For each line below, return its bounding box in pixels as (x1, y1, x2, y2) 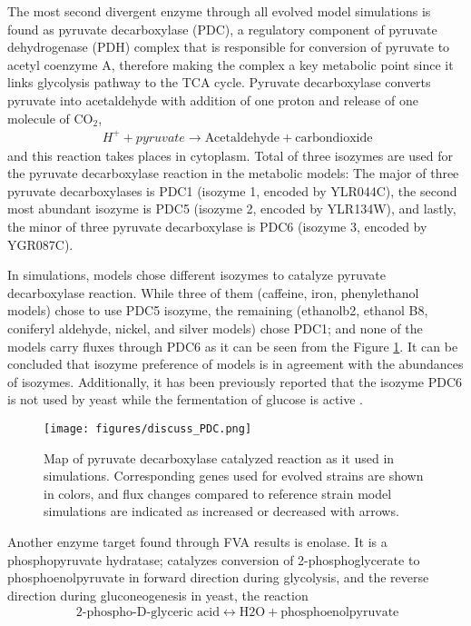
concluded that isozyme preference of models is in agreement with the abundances (7, 354, 464, 373)
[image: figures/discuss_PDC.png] (44, 422, 252, 435)
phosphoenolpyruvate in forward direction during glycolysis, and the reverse (7, 568, 429, 587)
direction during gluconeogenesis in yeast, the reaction (7, 585, 309, 604)
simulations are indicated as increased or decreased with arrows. (44, 502, 399, 521)
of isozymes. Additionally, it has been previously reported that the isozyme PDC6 (7, 372, 463, 391)
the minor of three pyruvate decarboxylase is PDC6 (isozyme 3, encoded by (7, 217, 427, 236)
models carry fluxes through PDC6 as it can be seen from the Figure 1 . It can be (7, 336, 458, 355)
